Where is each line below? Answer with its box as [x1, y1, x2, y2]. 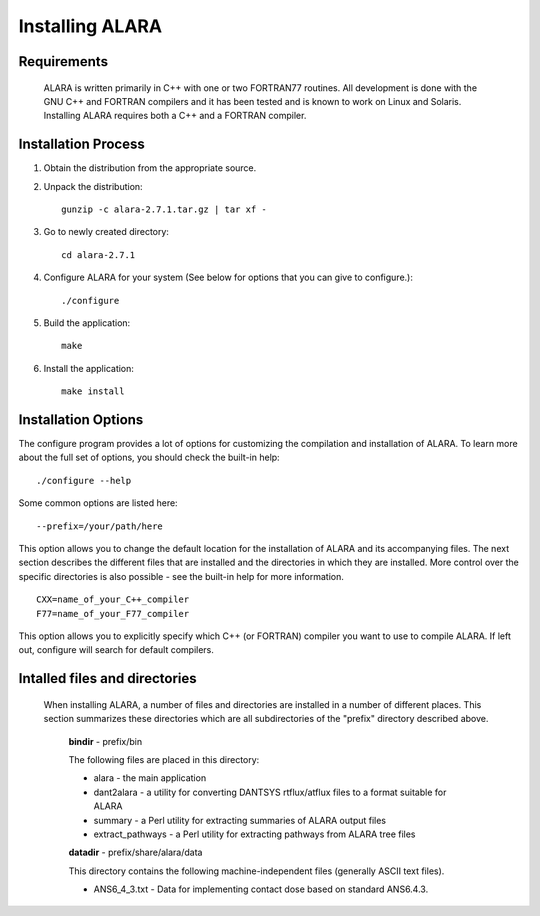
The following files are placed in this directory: [68, 753, 260, 765]
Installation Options [18, 411, 144, 428]
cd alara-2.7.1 [61, 249, 136, 260]
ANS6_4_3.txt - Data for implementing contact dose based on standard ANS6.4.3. [93, 883, 429, 895]
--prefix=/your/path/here [36, 520, 164, 532]
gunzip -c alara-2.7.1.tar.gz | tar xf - [61, 204, 267, 215]
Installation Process [18, 136, 145, 153]
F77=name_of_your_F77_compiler [36, 608, 190, 619]
